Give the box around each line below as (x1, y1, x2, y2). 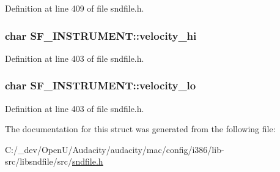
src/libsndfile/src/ (5, 155, 72, 168)
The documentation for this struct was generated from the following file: (5, 122, 276, 135)
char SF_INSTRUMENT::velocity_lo (5, 78, 196, 93)
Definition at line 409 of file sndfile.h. (5, 2, 144, 14)
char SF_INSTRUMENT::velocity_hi (5, 28, 197, 43)
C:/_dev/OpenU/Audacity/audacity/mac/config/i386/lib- (5, 143, 224, 155)
